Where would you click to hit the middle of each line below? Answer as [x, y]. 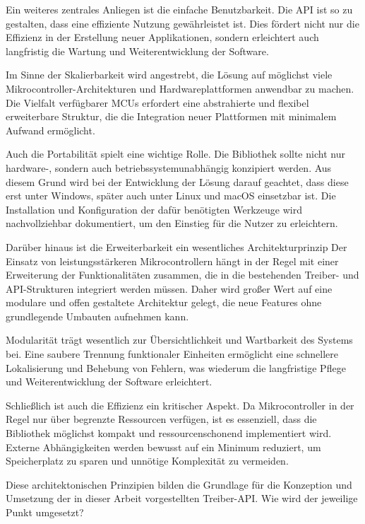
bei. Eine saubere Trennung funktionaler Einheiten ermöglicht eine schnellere [172, 354]
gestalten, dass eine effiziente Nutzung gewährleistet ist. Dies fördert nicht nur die [182, 23]
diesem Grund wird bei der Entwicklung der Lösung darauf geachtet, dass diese [177, 181]
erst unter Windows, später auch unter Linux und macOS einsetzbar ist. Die [171, 196]
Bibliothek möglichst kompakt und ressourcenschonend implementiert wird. [169, 433]
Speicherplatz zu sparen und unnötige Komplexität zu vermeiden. [147, 461]
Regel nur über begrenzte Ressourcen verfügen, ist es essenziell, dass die [161, 419]
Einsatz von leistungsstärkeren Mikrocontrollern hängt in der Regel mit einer [172, 261]
